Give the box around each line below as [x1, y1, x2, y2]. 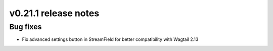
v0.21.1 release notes [9, 8, 100, 19]
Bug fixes [9, 22, 42, 31]
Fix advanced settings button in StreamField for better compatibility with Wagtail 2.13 [22, 36, 199, 42]
